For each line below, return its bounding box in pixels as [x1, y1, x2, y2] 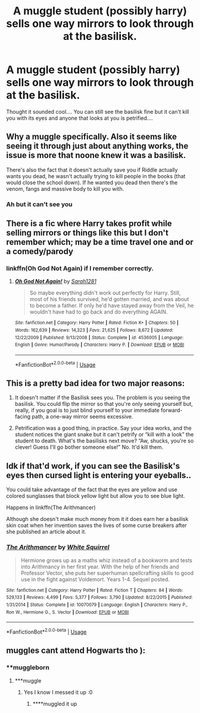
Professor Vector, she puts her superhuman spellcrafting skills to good [20, 569, 194, 576]
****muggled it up [32, 700, 77, 707]
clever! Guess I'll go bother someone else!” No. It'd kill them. [14, 444, 164, 451]
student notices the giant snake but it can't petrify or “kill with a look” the [14, 431, 194, 438]
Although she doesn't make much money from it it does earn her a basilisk [6, 516, 189, 523]
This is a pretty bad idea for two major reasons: [6, 379, 185, 389]
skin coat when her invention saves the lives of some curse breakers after [6, 522, 187, 529]
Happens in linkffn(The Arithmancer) [6, 504, 96, 511]
